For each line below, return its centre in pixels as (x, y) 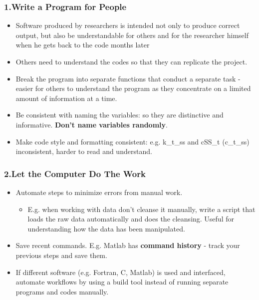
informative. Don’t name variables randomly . (92, 124)
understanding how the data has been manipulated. (106, 228)
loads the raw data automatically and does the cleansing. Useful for (131, 219)
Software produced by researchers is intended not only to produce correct (128, 25)
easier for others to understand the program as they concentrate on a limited (133, 88)
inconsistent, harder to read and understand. (84, 151)
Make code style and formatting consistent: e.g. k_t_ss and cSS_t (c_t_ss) (132, 141)
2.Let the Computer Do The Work (75, 173)
